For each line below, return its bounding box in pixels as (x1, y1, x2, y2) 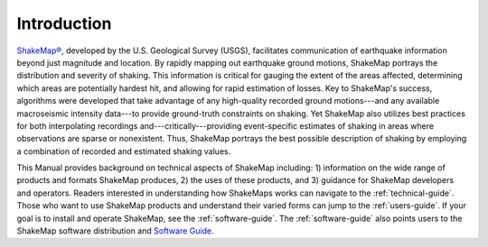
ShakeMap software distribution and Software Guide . (16, 225, 214, 236)
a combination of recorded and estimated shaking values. (16, 145, 231, 157)
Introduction (16, 14, 112, 33)
